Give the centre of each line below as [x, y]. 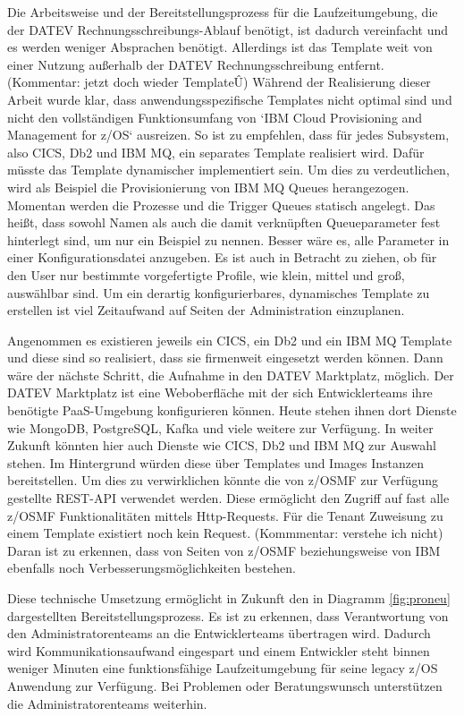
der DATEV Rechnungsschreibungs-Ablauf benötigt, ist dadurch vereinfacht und [228, 29]
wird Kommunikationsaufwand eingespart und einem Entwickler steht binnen [219, 650]
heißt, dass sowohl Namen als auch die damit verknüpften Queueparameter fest [224, 222]
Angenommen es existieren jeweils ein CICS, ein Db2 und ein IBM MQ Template [230, 340]
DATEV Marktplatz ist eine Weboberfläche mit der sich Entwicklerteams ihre [220, 392]
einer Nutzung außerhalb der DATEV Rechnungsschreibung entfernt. [196, 64]
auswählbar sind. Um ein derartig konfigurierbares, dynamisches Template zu [219, 292]
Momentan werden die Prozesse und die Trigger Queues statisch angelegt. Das [221, 205]
